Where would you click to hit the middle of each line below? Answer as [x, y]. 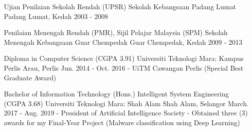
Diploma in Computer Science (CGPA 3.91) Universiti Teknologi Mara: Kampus [124, 58]
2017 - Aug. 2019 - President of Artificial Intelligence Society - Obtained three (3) [126, 113]
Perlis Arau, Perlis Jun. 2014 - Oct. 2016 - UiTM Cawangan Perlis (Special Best [124, 67]
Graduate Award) [30, 77]
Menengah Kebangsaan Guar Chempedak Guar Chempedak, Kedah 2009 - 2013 [123, 42]
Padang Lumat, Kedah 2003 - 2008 [56, 16]
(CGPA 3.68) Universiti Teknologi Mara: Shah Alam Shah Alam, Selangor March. [126, 103]
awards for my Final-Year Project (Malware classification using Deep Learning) [122, 122]
